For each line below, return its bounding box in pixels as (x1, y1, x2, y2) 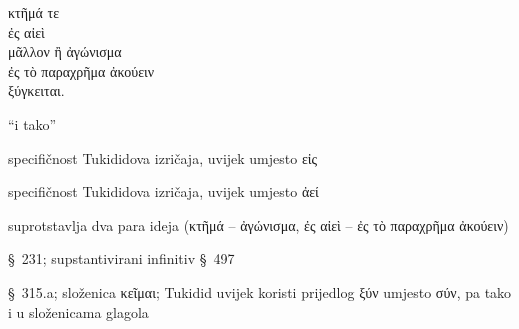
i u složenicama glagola (8, 301, 149, 322)
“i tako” (8, 113, 57, 134)
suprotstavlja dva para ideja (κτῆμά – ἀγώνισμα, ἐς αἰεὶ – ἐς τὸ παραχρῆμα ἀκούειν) (8, 214, 509, 235)
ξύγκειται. (8, 80, 65, 101)
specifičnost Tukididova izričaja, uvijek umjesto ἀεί (8, 181, 319, 202)
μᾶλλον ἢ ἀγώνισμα (8, 41, 122, 62)
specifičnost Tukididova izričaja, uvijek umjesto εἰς (8, 147, 318, 168)
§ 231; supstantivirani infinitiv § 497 (8, 248, 235, 269)
